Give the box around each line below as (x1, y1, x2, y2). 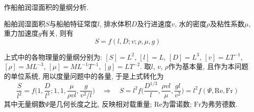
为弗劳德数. (201, 99, 238, 109)
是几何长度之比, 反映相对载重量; (49, 99, 152, 109)
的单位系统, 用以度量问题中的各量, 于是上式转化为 (4, 70, 164, 81)
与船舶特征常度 (49, 18, 98, 28)
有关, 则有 (41, 28, 74, 38)
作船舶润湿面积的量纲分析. (4, 2, 88, 12)
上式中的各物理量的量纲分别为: (4, 51, 102, 62)
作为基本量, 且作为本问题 (168, 61, 249, 71)
